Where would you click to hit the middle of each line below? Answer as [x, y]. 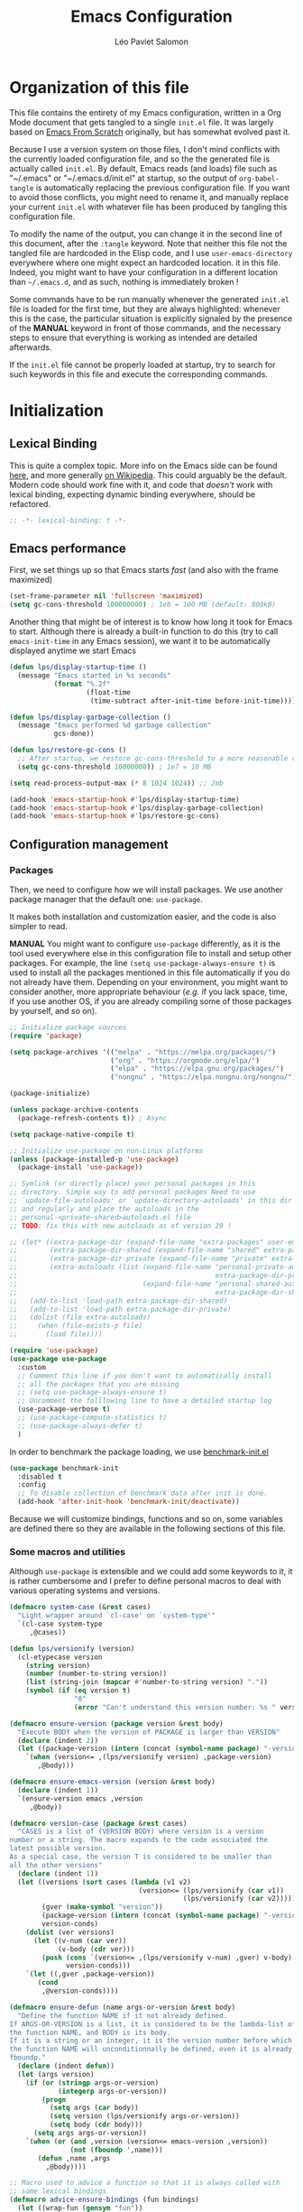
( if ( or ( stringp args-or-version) [92, 2083]
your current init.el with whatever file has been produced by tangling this [148, 207]
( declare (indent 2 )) [58, 1740]
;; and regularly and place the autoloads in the [105, 1209]
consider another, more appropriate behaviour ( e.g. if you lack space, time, [148, 991]
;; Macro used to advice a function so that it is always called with [145, 2183]
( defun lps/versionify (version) [72, 1648]
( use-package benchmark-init [64, 1468]
